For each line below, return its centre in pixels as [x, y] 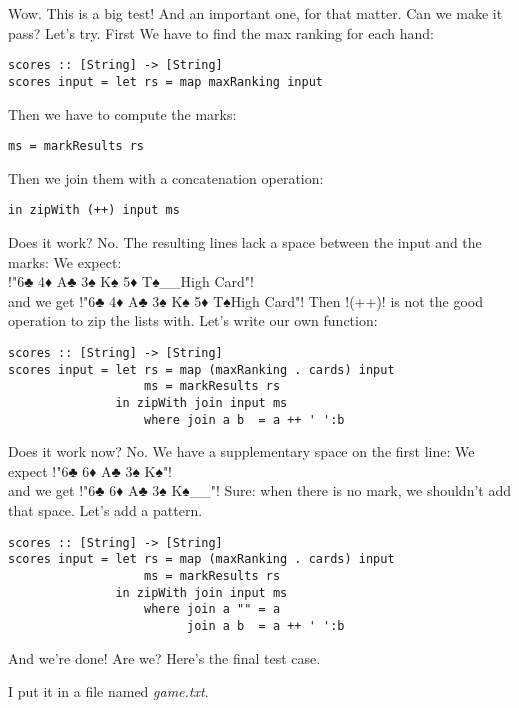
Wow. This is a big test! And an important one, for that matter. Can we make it [255, 13]
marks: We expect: [65, 261]
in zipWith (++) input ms [94, 210]
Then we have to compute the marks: [122, 113]
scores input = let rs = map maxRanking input [165, 81]
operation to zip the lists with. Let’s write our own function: [193, 320]
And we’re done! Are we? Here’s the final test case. [164, 657]
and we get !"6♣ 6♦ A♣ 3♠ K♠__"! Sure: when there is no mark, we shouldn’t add [260, 490]
